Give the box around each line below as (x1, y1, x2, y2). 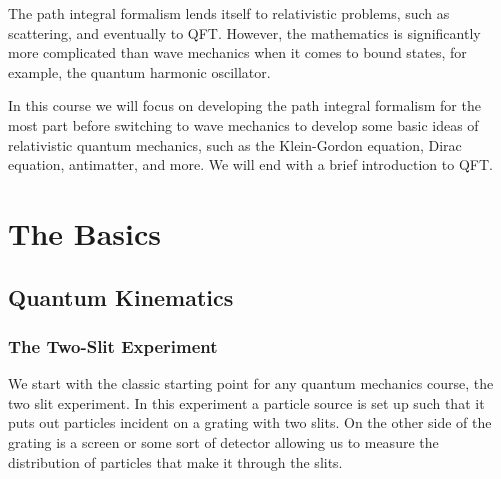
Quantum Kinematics (8, 281, 234, 312)
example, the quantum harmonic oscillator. (8, 61, 271, 82)
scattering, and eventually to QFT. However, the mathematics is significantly (8, 22, 481, 43)
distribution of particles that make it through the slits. (8, 451, 343, 472)
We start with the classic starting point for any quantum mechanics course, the (8, 373, 494, 394)
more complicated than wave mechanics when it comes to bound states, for (8, 42, 467, 63)
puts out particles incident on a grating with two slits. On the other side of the (8, 412, 492, 433)
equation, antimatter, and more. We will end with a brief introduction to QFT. (8, 154, 493, 175)
